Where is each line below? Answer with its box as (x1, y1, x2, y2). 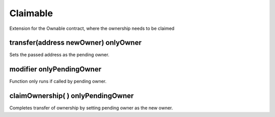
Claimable (9, 8, 53, 19)
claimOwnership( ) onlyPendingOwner (9, 92, 134, 100)
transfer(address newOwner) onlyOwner (9, 38, 142, 47)
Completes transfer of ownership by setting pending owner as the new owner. (9, 105, 173, 111)
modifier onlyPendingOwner (9, 65, 102, 73)
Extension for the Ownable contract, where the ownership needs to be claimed (9, 25, 175, 31)
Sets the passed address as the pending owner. (9, 52, 109, 58)
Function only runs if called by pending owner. (9, 79, 107, 85)
